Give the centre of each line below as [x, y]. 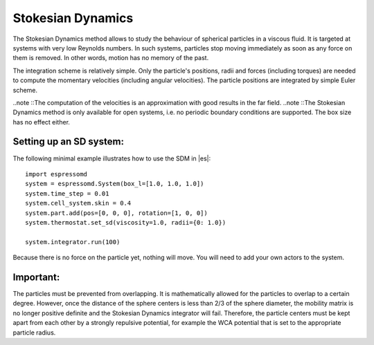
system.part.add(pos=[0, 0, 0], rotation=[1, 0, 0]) [116, 213]
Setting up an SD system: [69, 142]
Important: [36, 277]
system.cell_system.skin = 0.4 [78, 203]
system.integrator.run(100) [73, 242]
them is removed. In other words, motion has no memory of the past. [111, 58]
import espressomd [56, 174]
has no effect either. [42, 122]
